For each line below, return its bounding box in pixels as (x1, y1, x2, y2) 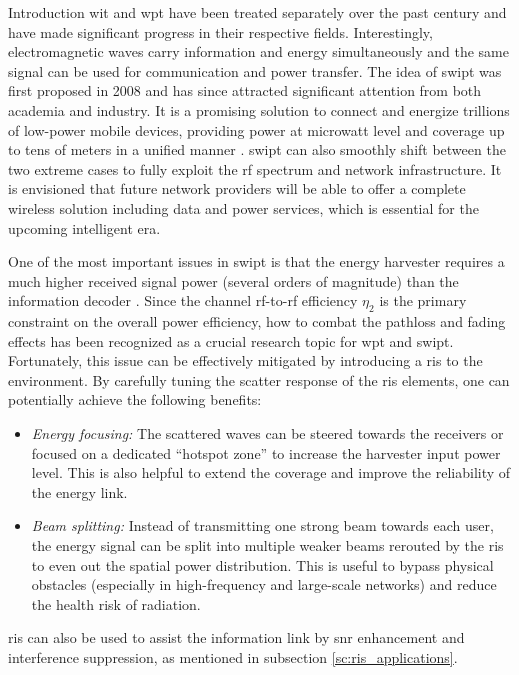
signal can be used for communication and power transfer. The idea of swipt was (8, 60, 502, 81)
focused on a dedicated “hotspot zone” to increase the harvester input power (31, 442, 501, 463)
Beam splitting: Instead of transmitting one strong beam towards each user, (31, 515, 494, 536)
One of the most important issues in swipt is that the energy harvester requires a (8, 251, 505, 272)
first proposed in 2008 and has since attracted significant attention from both (8, 80, 482, 101)
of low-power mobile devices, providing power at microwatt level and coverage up (8, 119, 505, 140)
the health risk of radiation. (31, 593, 201, 614)
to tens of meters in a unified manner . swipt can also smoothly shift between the (8, 139, 506, 160)
